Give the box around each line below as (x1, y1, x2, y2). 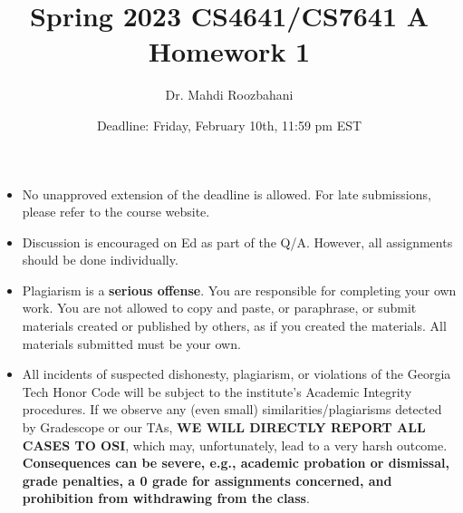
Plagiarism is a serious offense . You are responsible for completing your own (22, 280, 457, 299)
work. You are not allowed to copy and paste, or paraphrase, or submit (22, 298, 417, 317)
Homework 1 (148, 33, 311, 70)
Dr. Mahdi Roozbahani (165, 85, 294, 104)
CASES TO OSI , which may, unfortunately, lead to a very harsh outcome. (22, 435, 448, 454)
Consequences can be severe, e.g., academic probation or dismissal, (22, 453, 449, 472)
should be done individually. (22, 250, 178, 269)
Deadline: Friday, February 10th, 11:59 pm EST (96, 115, 362, 134)
